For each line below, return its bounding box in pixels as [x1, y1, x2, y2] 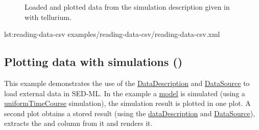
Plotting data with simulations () [4, 54, 183, 70]
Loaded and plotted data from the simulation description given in [25, 2, 230, 12]
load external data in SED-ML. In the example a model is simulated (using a [4, 88, 245, 98]
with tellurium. [25, 11, 72, 22]
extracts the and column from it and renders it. [4, 118, 153, 128]
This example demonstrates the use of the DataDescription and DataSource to [4, 77, 250, 88]
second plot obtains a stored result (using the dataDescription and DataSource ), [4, 107, 255, 118]
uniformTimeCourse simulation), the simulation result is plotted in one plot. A [4, 98, 251, 109]
